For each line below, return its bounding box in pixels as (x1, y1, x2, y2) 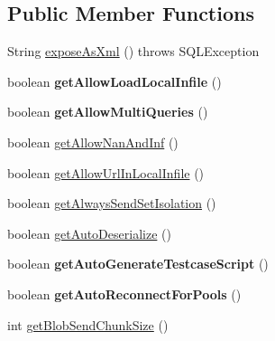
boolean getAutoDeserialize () (7, 223, 171, 242)
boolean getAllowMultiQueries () (7, 102, 208, 121)
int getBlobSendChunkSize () (7, 315, 169, 334)
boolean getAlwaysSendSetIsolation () (7, 194, 216, 213)
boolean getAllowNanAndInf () (7, 132, 179, 151)
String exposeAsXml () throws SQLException (7, 42, 260, 61)
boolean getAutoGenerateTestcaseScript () (7, 254, 269, 273)
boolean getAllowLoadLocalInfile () (7, 71, 222, 90)
